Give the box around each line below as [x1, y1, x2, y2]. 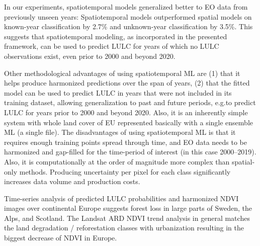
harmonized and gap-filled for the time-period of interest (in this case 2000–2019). [4, 146, 256, 157]
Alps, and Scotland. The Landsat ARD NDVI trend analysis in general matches [4, 212, 250, 223]
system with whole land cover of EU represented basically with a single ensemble [4, 117, 253, 127]
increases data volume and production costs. [4, 176, 140, 187]
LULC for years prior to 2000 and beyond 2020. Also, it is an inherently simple [4, 107, 248, 117]
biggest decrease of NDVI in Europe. [4, 232, 117, 243]
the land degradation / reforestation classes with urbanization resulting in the [4, 222, 244, 233]
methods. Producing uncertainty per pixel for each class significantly [19, 166, 231, 177]
